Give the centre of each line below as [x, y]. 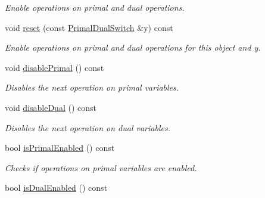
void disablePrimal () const [54, 67]
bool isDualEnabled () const [56, 188]
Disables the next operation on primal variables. [92, 87]
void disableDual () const [51, 107]
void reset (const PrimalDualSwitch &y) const [89, 27]
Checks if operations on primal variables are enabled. [101, 167]
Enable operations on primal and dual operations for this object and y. [133, 47]
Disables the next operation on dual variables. [88, 127]
